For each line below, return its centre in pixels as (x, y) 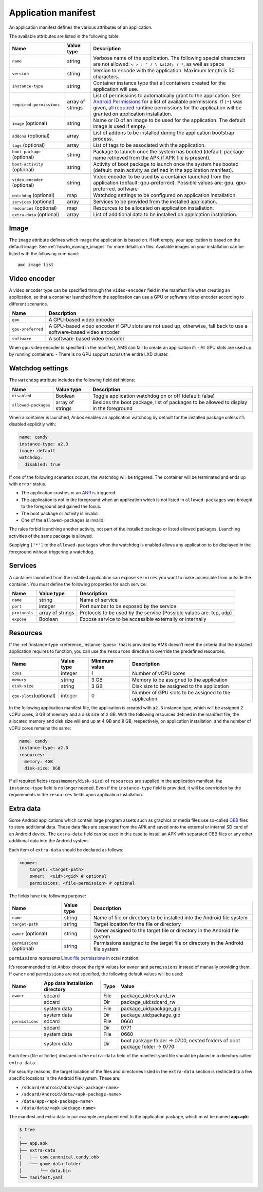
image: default (37, 451)
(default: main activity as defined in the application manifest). (163, 170)
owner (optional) (30, 933)
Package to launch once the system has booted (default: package (169, 152)
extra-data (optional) (36, 215)
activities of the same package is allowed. (51, 536)
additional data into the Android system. (49, 841)
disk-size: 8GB (43, 768)
